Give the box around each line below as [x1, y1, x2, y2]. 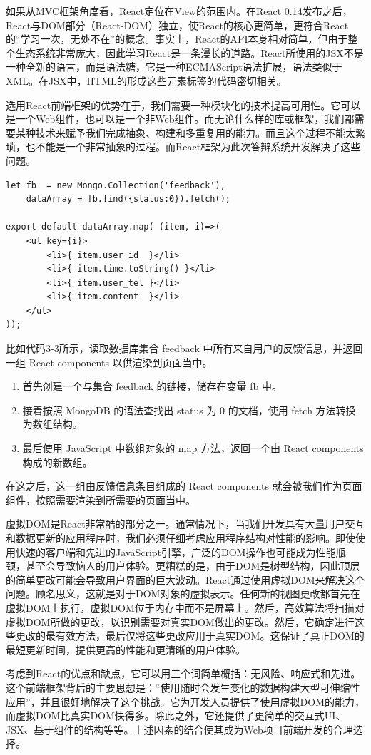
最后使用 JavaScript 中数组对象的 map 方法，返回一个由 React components [22, 441, 364, 456]
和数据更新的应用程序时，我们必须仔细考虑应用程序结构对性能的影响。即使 [6, 530, 355, 545]
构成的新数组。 [22, 454, 93, 469]
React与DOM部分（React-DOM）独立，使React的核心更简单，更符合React [6, 17, 349, 32]
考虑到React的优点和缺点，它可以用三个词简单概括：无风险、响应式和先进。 [6, 666, 361, 681]
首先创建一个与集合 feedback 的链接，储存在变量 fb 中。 [22, 379, 283, 394]
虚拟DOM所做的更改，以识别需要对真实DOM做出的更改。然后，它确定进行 [6, 614, 355, 629]
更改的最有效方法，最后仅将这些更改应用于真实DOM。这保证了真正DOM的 [15, 628, 365, 643]
